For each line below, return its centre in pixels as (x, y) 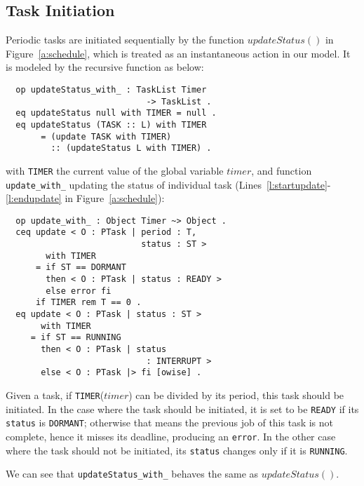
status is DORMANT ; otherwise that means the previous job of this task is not (170, 423)
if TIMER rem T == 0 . (88, 303)
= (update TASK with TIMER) (106, 136)
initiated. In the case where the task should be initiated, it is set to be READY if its (182, 409)
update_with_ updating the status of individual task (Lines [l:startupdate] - (168, 184)
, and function (282, 170)
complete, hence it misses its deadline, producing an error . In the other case (171, 436)
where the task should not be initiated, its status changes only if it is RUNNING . (177, 450)
